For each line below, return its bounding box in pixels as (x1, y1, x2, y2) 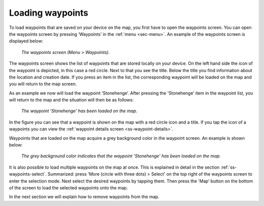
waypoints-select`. (9, 171, 47, 177)
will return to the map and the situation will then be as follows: (9, 97, 134, 103)
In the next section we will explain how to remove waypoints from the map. (9, 194, 160, 200)
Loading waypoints (9, 7, 88, 18)
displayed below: (9, 38, 44, 44)
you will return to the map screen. (9, 81, 77, 87)
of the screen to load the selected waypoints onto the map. (9, 184, 128, 191)
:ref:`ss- (220, 164, 237, 170)
